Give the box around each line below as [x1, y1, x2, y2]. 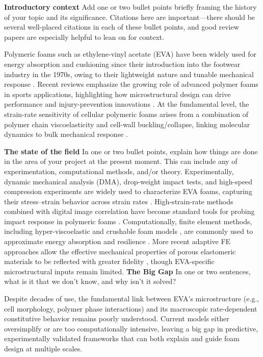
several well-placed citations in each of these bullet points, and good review [4, 21, 239, 32]
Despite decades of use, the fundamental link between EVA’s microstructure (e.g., [4, 293, 259, 304]
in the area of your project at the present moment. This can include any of [4, 156, 238, 166]
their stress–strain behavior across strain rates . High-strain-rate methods [4, 196, 233, 206]
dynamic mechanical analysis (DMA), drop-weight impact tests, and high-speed [4, 176, 253, 186]
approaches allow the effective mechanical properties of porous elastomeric [4, 246, 236, 256]
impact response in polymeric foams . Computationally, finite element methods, [4, 216, 252, 226]
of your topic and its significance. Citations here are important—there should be [4, 11, 255, 22]
